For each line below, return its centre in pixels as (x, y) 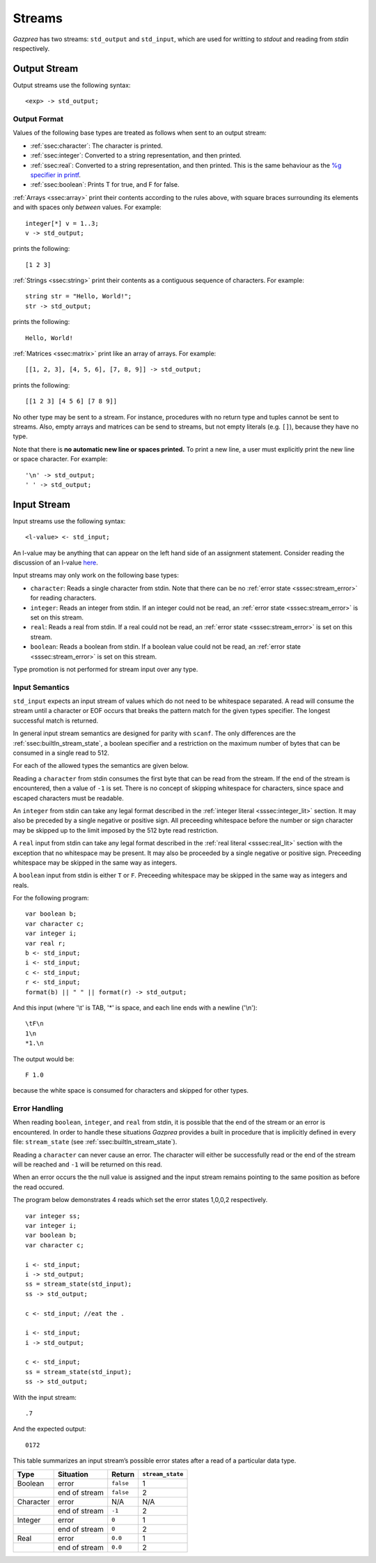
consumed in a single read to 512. (61, 753)
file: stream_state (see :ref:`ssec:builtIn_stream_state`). (95, 1142)
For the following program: (51, 898)
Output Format (38, 119)
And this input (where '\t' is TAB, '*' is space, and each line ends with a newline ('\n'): (135, 1008)
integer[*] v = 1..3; (62, 223)
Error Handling (38, 1109)
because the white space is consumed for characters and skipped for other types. (131, 1091)
